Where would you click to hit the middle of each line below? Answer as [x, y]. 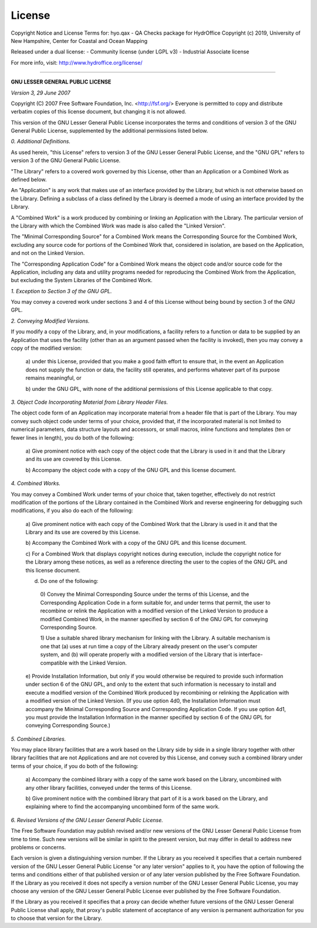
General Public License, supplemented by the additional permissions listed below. [109, 131]
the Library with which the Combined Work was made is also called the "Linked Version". [118, 226]
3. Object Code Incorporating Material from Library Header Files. [90, 402]
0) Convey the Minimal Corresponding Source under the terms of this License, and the [145, 594]
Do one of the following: [69, 581]
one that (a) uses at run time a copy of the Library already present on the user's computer [149, 646]
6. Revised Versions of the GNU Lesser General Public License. [87, 820]
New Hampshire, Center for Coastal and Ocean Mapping [79, 41]
